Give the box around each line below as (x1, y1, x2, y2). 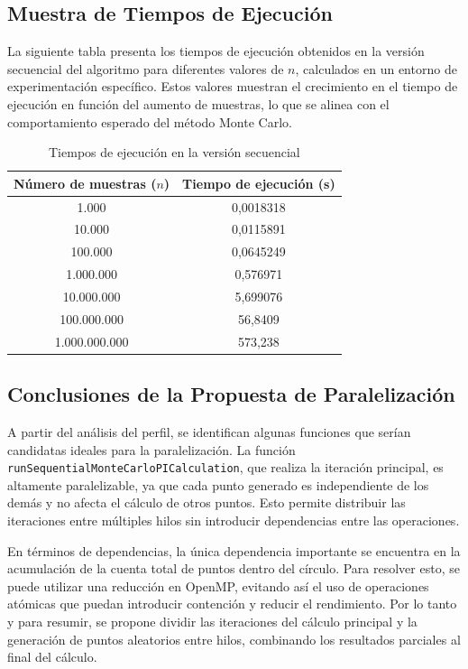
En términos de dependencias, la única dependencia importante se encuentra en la (7, 541, 461, 560)
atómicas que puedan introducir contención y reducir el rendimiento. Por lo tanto (7, 594, 457, 613)
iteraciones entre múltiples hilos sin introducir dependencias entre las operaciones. (7, 511, 460, 529)
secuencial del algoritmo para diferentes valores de (7, 59, 284, 78)
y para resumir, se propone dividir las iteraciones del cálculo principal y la (7, 611, 418, 630)
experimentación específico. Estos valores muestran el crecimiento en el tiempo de (7, 77, 458, 96)
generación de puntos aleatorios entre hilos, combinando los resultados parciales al (7, 629, 461, 648)
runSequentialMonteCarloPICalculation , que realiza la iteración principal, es (7, 458, 444, 477)
